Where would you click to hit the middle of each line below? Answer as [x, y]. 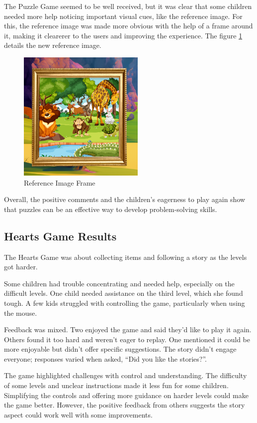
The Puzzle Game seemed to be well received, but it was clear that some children [128, 6]
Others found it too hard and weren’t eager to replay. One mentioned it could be [127, 339]
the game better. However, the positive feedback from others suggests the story [125, 405]
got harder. [21, 267]
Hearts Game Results [60, 236]
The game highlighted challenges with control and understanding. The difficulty [126, 375]
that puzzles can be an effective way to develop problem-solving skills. [111, 209]
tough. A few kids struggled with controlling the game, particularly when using [125, 303]
